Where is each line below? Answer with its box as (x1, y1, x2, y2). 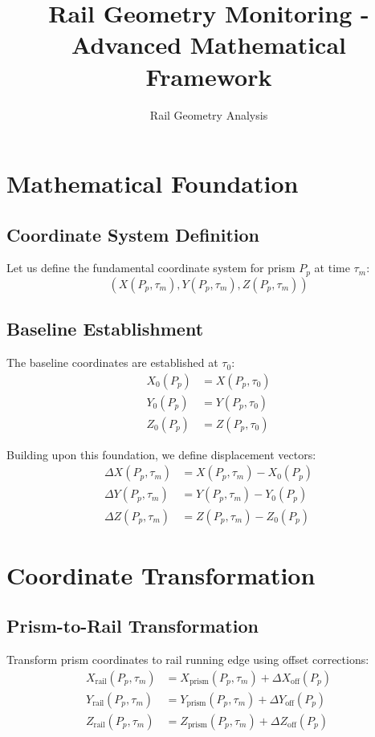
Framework (145, 59, 272, 92)
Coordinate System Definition (6, 222, 260, 246)
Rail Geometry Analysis (149, 106, 268, 123)
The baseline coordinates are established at (6, 354, 218, 371)
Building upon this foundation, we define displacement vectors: (6, 446, 316, 462)
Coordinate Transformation (6, 558, 316, 591)
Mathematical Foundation (6, 167, 299, 200)
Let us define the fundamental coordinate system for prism (6, 259, 296, 276)
